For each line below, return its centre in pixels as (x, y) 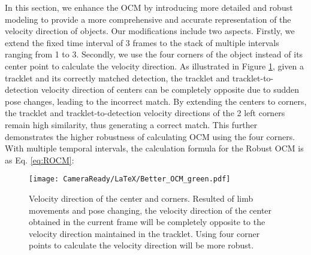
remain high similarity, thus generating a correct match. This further (131, 124)
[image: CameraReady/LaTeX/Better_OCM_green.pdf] (130, 179)
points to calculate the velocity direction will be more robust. (141, 245)
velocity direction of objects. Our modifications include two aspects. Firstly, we (150, 31)
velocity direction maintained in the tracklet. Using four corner (144, 233)
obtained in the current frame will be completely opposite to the (147, 222)
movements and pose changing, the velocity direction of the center (150, 210)
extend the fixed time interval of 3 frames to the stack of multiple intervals (142, 42)
